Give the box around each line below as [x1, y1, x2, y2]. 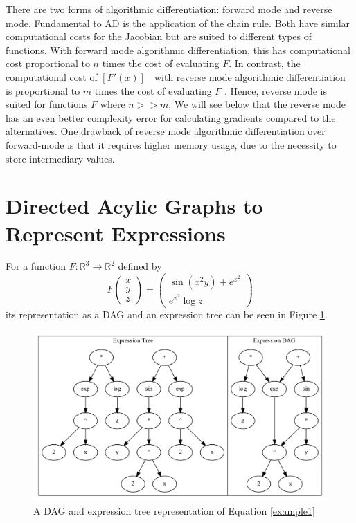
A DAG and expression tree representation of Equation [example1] [33, 503, 315, 517]
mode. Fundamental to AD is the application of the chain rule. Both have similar [6, 15, 350, 30]
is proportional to [6, 83, 80, 98]
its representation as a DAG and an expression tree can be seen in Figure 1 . [6, 306, 328, 321]
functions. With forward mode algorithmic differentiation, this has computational [6, 42, 350, 57]
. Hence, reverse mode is [224, 83, 327, 98]
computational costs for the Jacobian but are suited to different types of [6, 29, 312, 44]
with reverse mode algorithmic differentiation [154, 69, 346, 84]
